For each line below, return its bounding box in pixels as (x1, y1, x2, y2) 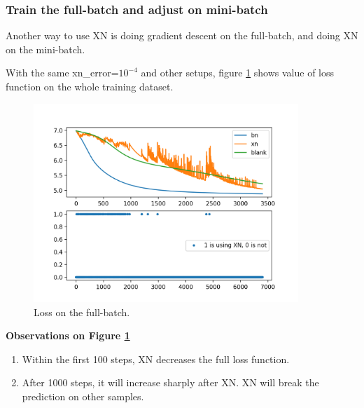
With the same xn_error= (6, 65, 119, 80)
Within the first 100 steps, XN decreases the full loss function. (22, 351, 290, 366)
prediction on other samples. (22, 389, 144, 404)
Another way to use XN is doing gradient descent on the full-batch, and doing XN (6, 28, 358, 43)
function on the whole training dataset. (6, 79, 174, 93)
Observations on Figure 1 (6, 328, 130, 343)
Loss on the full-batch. (34, 304, 130, 319)
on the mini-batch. (6, 41, 85, 56)
